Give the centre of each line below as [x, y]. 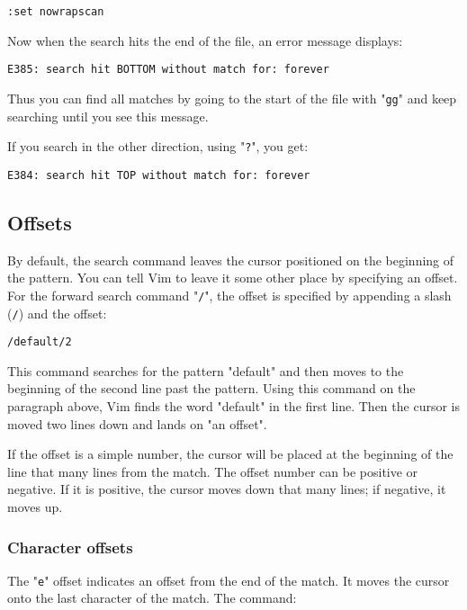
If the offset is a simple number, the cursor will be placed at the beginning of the [230, 454]
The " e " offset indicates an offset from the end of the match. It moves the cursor [229, 580]
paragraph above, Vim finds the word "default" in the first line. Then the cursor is [233, 406]
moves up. [35, 506]
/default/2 [40, 342]
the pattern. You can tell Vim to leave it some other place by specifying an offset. [233, 278]
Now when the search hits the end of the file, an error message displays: [205, 40]
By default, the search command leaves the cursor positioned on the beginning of [231, 260]
